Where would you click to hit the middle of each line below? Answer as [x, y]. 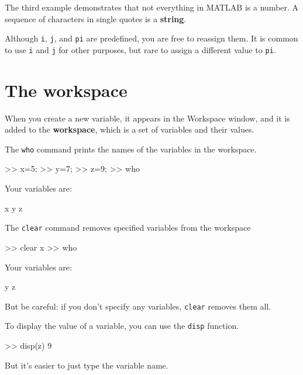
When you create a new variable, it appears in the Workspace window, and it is [147, 118]
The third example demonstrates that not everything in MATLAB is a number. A [152, 7]
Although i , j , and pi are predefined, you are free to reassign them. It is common [151, 38]
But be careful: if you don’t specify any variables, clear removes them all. [138, 306]
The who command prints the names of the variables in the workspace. [131, 149]
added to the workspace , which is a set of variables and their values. [130, 129]
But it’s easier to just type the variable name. [87, 365]
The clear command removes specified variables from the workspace [128, 228]
